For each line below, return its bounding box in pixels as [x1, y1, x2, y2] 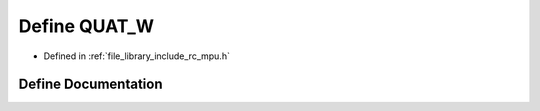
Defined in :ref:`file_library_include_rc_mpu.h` [43, 50, 230, 62]
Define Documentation [18, 76, 163, 93]
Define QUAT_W [18, 15, 155, 37]
